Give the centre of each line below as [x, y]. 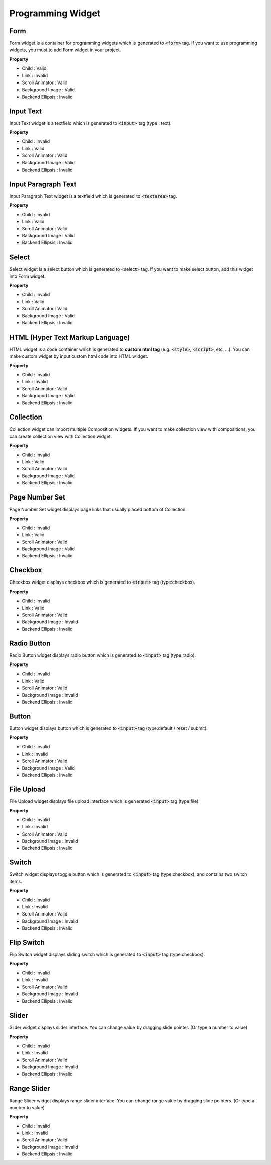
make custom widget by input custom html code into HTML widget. [79, 356]
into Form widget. [28, 276]
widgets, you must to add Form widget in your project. [65, 50]
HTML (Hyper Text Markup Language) [70, 337]
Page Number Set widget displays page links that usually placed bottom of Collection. [98, 509]
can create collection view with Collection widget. [61, 436]
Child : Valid [34, 68]
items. [16, 881]
